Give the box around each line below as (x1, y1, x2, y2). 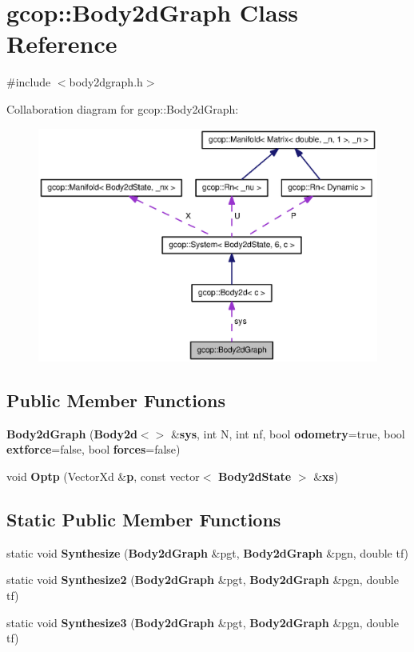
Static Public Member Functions (6, 506, 281, 531)
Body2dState (218, 467, 292, 484)
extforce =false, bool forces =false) (6, 441, 181, 458)
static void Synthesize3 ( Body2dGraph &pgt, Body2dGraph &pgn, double (6, 614, 399, 630)
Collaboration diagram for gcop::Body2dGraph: (6, 100, 239, 117)
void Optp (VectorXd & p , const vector (6, 467, 200, 484)
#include (6, 74, 51, 90)
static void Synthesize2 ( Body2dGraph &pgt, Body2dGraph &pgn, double (6, 571, 399, 588)
